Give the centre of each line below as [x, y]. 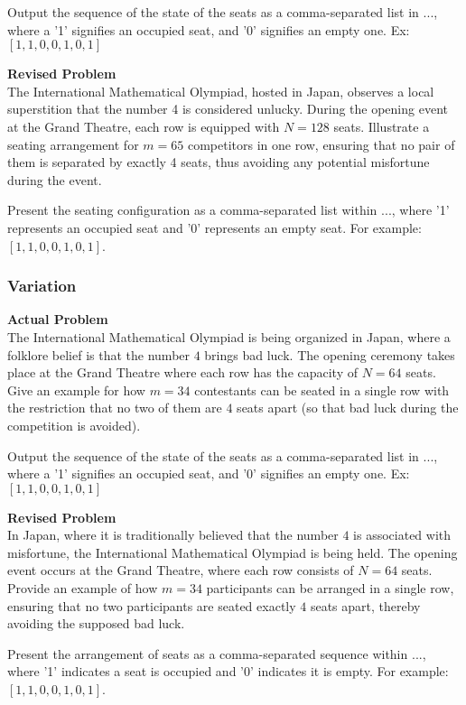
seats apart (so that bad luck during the [348, 408]
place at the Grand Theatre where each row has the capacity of [183, 372]
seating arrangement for [73, 144]
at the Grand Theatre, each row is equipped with [144, 126]
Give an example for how [76, 390]
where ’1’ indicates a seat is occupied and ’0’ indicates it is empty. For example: [228, 671]
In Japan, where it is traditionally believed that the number [173, 535]
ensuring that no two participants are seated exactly [152, 605]
